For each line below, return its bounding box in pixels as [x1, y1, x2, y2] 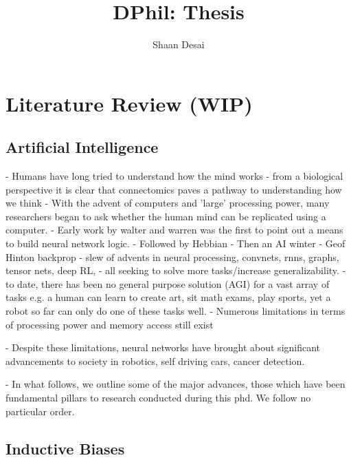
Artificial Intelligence [5, 136, 159, 158]
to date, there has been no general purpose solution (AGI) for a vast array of [5, 276, 330, 291]
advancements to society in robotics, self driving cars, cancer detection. [5, 353, 305, 368]
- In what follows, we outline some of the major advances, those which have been [5, 377, 346, 391]
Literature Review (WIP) [5, 89, 253, 117]
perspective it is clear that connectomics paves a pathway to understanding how [5, 182, 342, 196]
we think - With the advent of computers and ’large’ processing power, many [5, 196, 330, 210]
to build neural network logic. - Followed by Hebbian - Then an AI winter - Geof [5, 236, 346, 251]
